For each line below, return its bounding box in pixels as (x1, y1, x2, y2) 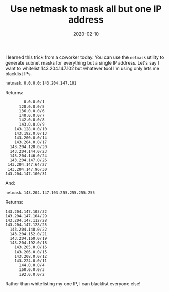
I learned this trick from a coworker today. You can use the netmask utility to (5, 54, 164, 60)
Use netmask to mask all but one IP (10, 3, 162, 15)
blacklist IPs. (5, 70, 32, 77)
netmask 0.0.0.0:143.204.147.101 (5, 80, 77, 86)
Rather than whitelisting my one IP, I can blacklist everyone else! (5, 280, 141, 287)
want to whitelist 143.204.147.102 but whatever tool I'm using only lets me (5, 65, 160, 71)
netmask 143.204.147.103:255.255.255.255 (5, 190, 95, 195)
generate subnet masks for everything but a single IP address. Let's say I (5, 59, 159, 66)
